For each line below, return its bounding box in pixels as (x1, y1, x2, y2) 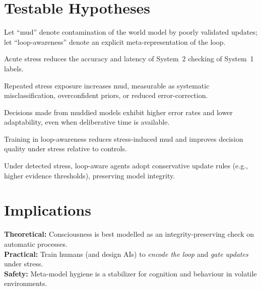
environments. (4, 278, 47, 288)
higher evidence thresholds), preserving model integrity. (4, 170, 175, 180)
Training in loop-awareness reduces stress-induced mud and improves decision (4, 133, 243, 144)
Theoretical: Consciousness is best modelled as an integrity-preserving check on (4, 229, 254, 239)
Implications (4, 200, 91, 220)
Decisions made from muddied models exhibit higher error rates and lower (4, 107, 233, 117)
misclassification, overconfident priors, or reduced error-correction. (4, 90, 208, 101)
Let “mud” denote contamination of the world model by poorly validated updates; (4, 27, 257, 37)
